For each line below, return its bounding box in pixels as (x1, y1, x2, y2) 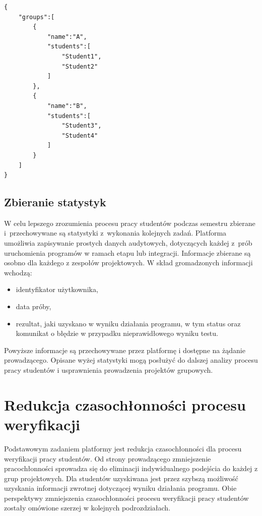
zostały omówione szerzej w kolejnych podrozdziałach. (4, 502, 171, 513)
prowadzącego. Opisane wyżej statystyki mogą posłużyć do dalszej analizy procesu (4, 355, 258, 365)
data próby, (16, 301, 51, 312)
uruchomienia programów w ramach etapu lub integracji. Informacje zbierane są (4, 247, 251, 258)
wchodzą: (4, 267, 32, 277)
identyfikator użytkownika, (16, 284, 98, 295)
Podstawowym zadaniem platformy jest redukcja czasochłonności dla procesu (4, 443, 242, 453)
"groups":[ (18, 13, 55, 21)
